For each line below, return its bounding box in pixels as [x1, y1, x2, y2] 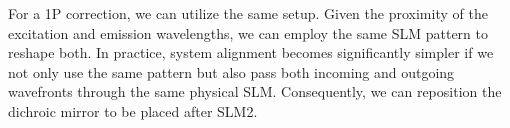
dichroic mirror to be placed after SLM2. [8, 100, 258, 121]
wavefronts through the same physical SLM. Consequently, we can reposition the [8, 81, 502, 102]
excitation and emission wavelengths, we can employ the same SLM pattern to [8, 22, 488, 43]
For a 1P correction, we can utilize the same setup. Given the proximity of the [8, 3, 488, 23]
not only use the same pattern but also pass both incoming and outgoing [8, 61, 455, 82]
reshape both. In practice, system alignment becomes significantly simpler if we [8, 42, 494, 63]
